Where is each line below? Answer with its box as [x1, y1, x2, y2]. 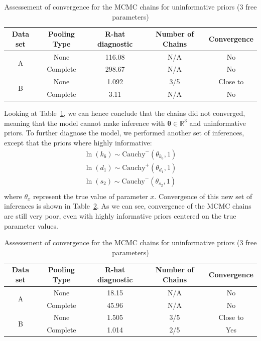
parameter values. [4, 220, 58, 231]
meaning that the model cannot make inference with [4, 117, 165, 128]
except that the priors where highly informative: [4, 137, 152, 148]
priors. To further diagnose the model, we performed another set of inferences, [4, 127, 244, 138]
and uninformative [189, 117, 246, 128]
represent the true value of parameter [33, 191, 148, 201]
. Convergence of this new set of [154, 191, 252, 201]
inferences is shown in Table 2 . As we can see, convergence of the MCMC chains [4, 201, 251, 211]
